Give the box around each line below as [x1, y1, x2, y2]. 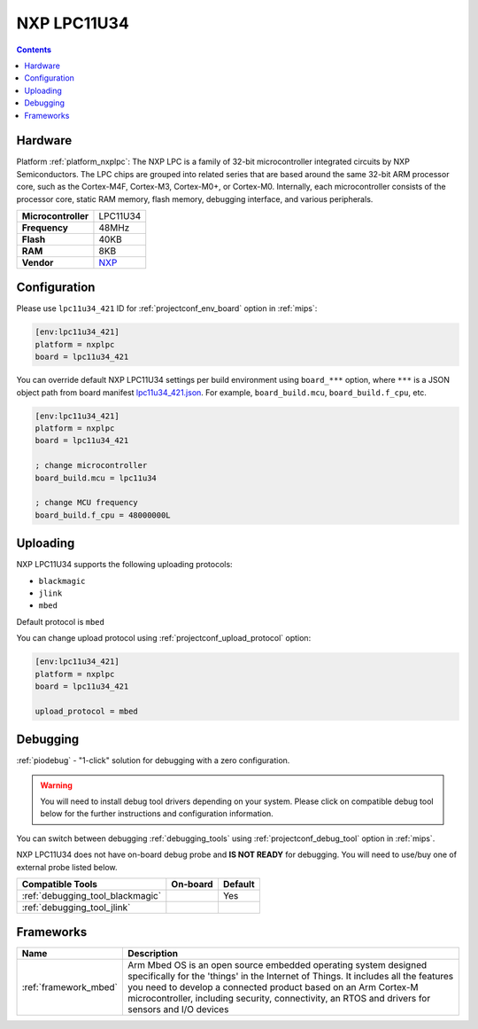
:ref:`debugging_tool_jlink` [21, 900, 131, 913]
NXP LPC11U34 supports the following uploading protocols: [16, 559, 234, 570]
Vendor [21, 256, 54, 269]
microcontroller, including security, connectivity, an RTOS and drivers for [127, 993, 431, 1005]
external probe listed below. [16, 861, 119, 872]
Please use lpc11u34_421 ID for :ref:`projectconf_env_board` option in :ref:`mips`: [16, 303, 318, 314]
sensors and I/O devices [127, 1003, 229, 1016]
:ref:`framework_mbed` [21, 981, 119, 994]
